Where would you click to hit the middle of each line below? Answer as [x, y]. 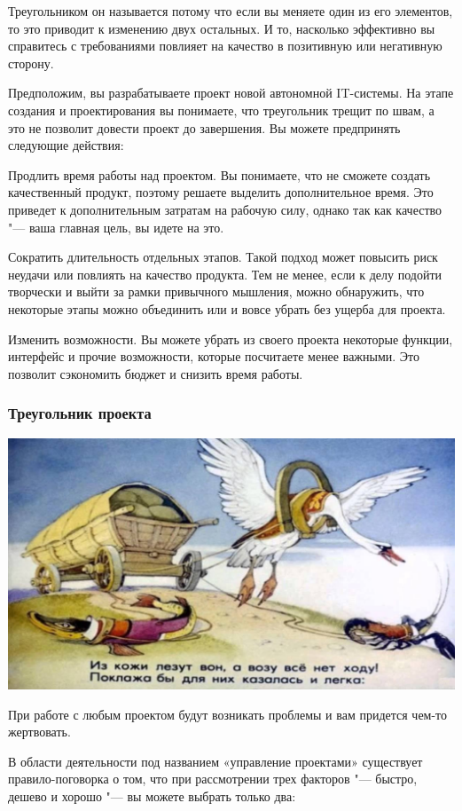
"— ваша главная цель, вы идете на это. [116, 227]
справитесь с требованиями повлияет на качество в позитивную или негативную [225, 46]
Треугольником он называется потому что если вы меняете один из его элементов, [231, 11]
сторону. [31, 63]
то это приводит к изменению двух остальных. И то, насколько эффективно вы [222, 28]
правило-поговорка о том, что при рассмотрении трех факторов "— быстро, [213, 779]
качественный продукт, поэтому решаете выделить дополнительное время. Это [221, 192]
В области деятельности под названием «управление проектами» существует [215, 761]
